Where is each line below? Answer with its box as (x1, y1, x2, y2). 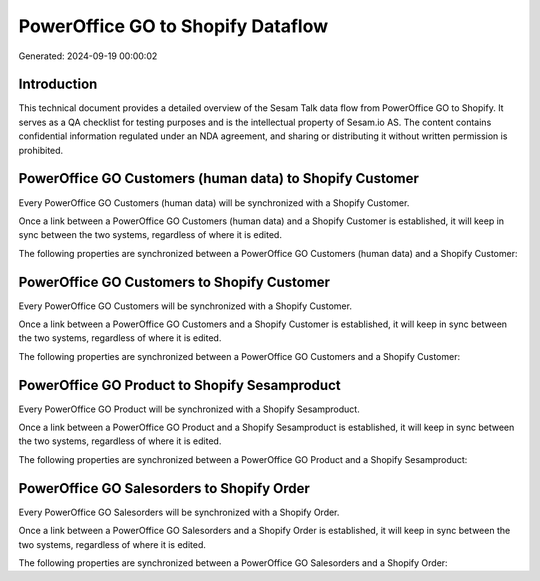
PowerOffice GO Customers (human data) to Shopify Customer (18, 170, 420, 187)
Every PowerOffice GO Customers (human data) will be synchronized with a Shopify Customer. (18, 196, 410, 209)
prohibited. (18, 144, 64, 156)
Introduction (18, 76, 98, 93)
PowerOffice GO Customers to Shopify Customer (18, 273, 330, 290)
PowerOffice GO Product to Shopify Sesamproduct (18, 376, 341, 394)
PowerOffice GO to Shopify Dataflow (18, 15, 329, 37)
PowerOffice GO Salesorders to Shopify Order (18, 480, 310, 497)
